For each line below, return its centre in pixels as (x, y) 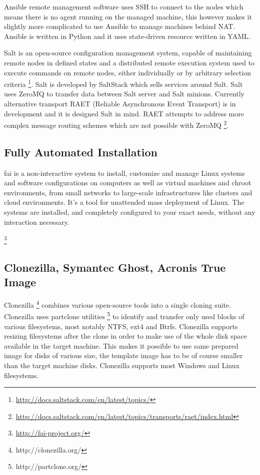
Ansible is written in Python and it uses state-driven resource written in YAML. (127, 36)
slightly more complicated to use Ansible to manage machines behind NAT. (120, 26)
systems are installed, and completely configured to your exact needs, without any (130, 212)
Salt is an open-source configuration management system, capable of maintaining (128, 53)
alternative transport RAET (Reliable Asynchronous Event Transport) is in (120, 103)
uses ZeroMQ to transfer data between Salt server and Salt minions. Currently (124, 94)
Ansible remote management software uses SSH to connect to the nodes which (124, 6)
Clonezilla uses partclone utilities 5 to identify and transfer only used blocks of (124, 315)
